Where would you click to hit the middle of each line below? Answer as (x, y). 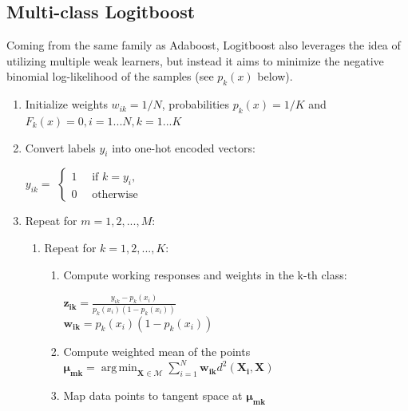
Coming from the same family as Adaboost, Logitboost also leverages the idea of (204, 45)
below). (275, 76)
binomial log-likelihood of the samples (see (110, 76)
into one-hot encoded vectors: (184, 147)
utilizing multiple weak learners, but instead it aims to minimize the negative (195, 60)
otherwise (115, 194)
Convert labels (60, 147)
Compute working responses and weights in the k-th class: (205, 274)
